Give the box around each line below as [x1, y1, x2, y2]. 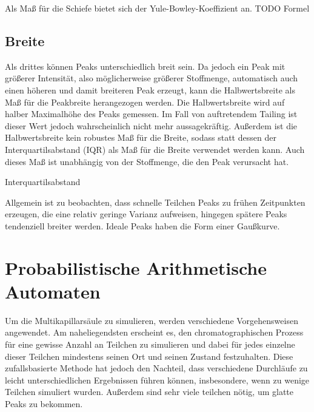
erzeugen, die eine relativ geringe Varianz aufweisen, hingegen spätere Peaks [5, 208, 287, 220]
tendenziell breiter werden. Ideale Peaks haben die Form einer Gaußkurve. [5, 219, 280, 232]
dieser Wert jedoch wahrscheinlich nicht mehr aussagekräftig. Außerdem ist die [5, 119, 298, 132]
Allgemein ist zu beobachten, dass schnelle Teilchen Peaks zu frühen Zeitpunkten [5, 195, 306, 208]
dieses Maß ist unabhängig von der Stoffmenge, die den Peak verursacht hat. [5, 155, 289, 167]
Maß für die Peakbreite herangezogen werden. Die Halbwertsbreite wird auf [5, 95, 285, 108]
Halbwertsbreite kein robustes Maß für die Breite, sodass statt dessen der [5, 131, 276, 144]
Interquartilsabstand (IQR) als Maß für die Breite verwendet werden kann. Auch [5, 143, 305, 155]
